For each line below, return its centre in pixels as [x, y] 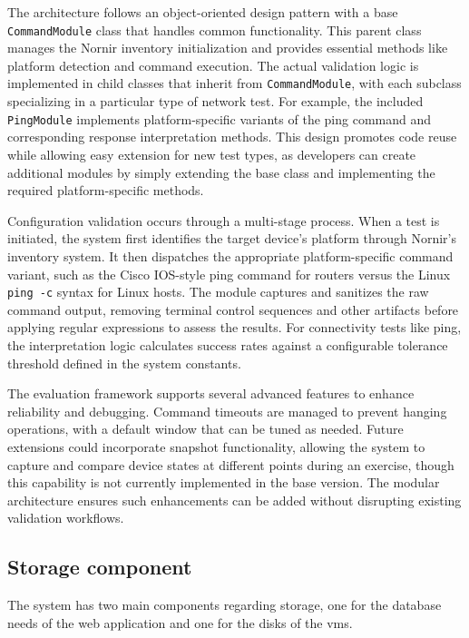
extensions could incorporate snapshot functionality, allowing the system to [216, 446]
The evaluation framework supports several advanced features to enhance [211, 393]
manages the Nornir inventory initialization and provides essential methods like [228, 48]
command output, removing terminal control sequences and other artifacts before [233, 309]
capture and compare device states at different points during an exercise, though [231, 464]
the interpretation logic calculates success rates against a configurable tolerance [228, 344]
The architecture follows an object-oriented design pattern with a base [203, 12]
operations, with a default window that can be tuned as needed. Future [205, 429]
